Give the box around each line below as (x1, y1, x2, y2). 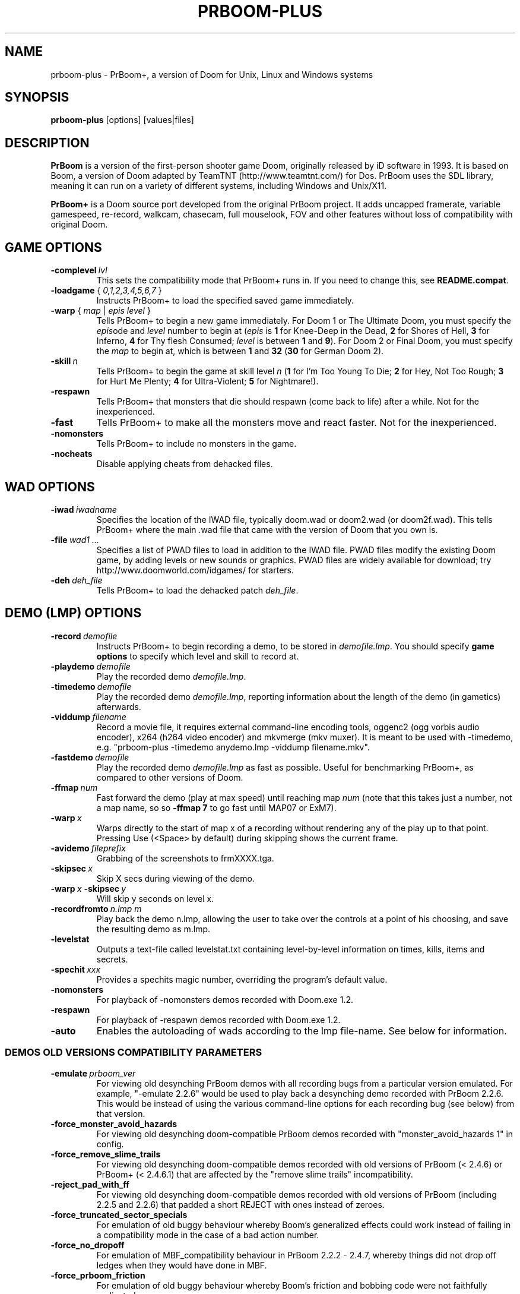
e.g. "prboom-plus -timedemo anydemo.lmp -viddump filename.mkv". (96, 741, 370, 752)
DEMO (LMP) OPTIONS (5, 605, 142, 621)
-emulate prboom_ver (50, 1068, 136, 1078)
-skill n (50, 356, 78, 367)
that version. (96, 1108, 145, 1119)
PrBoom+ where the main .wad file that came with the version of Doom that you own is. (96, 524, 438, 535)
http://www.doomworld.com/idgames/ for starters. (96, 564, 294, 575)
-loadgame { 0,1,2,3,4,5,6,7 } (50, 285, 162, 296)
